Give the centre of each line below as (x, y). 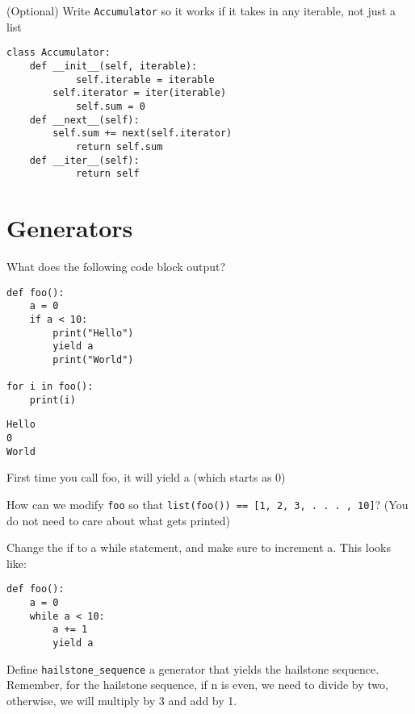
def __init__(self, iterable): (113, 66)
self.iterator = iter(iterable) (140, 93)
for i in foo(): (50, 387)
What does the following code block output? (116, 266)
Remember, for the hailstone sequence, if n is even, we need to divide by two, (197, 685)
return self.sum (119, 146)
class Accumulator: (59, 53)
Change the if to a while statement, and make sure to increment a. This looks (199, 547)
